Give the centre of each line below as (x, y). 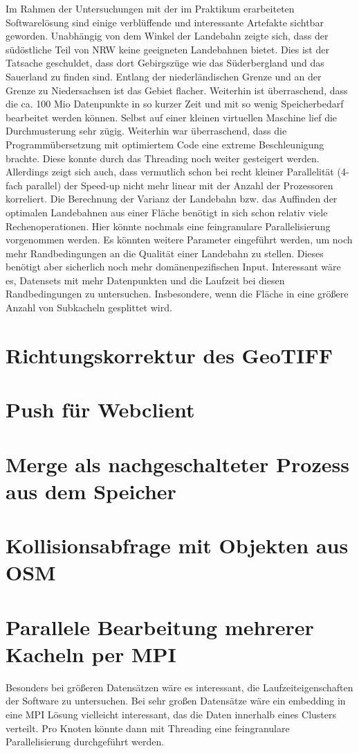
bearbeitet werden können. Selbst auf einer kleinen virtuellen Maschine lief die (172, 117)
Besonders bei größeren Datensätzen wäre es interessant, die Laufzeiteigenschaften (179, 687)
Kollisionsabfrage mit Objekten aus (177, 545)
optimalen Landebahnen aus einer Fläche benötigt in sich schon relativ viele (167, 212)
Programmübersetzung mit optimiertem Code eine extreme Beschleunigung (165, 144)
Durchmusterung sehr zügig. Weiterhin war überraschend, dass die (146, 131)
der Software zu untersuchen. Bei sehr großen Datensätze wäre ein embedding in (176, 701)
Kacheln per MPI (91, 654)
